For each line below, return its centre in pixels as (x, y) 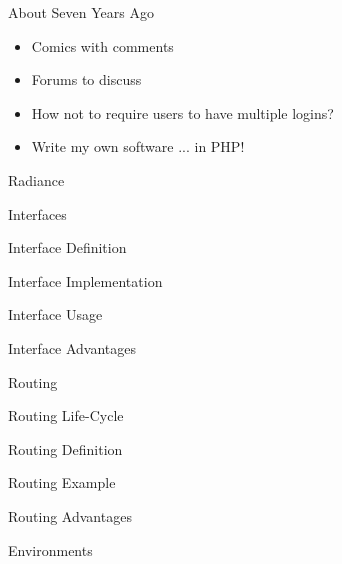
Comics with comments (102, 45)
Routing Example (62, 482)
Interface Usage (55, 314)
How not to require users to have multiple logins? (182, 112)
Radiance (36, 179)
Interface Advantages (72, 347)
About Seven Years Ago (81, 12)
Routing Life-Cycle (66, 415)
